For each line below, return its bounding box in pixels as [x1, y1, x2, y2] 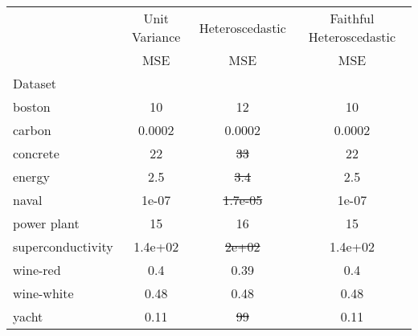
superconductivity [13, 237, 113, 256]
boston [13, 97, 51, 116]
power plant [13, 214, 80, 232]
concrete [13, 144, 59, 162]
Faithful [330, 9, 375, 27]
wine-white [13, 284, 74, 302]
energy [13, 167, 50, 186]
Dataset [13, 74, 57, 92]
